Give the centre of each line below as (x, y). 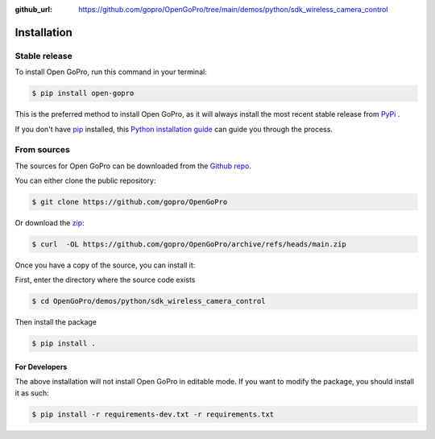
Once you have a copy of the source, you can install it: (105, 265)
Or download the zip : (50, 223)
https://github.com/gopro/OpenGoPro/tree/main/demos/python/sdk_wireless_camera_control (233, 9)
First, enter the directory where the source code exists (105, 280)
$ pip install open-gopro (83, 93)
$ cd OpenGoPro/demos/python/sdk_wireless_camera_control (149, 301)
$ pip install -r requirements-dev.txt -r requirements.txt (153, 414)
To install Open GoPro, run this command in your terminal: (111, 72)
